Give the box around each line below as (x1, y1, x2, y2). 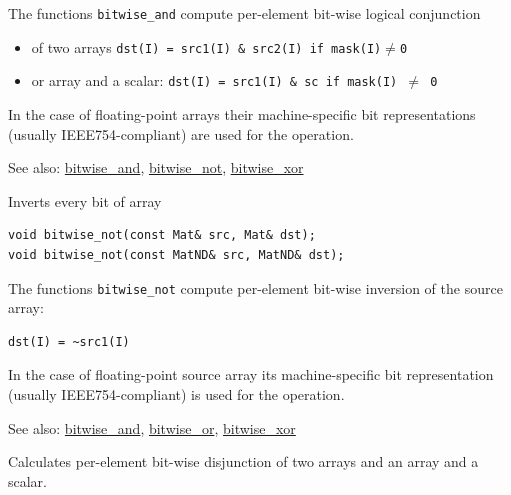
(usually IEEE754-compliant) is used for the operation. (8, 383, 345, 404)
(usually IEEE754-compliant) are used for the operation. (8, 123, 354, 144)
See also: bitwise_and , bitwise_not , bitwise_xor (8, 157, 304, 178)
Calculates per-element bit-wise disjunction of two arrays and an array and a (8, 451, 479, 472)
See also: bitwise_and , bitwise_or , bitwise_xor (8, 417, 296, 438)
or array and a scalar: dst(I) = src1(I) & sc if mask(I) (31, 70, 398, 91)
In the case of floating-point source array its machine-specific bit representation (8, 364, 494, 385)
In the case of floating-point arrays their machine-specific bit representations (8, 103, 476, 124)
